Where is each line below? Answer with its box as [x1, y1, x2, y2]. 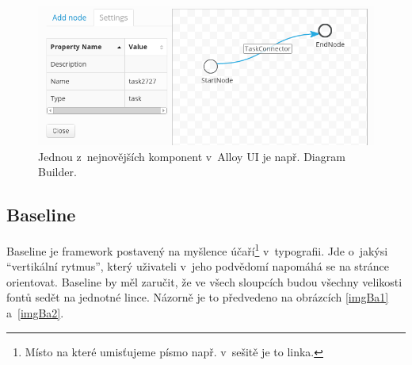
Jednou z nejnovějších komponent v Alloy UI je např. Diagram [38, 148, 345, 164]
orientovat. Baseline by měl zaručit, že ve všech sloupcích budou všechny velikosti [6, 273, 402, 290]
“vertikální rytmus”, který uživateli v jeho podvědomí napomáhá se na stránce [6, 258, 390, 275]
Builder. [38, 163, 77, 180]
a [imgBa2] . [6, 305, 64, 321]
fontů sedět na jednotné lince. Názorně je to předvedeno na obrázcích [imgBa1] [6, 289, 389, 305]
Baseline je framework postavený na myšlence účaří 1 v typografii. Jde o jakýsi [6, 240, 388, 259]
